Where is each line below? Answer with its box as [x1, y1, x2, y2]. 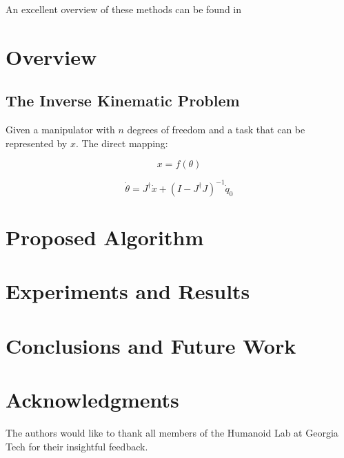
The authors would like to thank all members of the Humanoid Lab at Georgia [6, 426, 338, 440]
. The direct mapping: [75, 135, 168, 150]
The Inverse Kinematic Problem [6, 90, 240, 111]
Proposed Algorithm [6, 223, 204, 251]
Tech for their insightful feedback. [6, 439, 148, 453]
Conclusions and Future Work [6, 331, 296, 359]
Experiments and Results [6, 277, 250, 305]
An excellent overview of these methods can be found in [6, 2, 242, 16]
